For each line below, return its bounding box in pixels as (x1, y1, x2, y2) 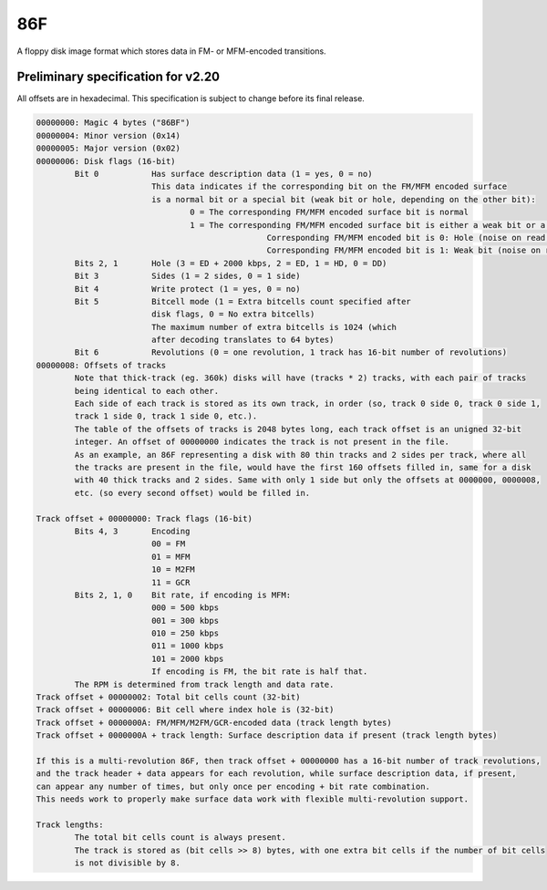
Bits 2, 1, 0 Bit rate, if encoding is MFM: (74, 589, 292, 600)
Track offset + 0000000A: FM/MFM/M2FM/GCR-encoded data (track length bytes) (36, 717, 392, 728)
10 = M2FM (150, 564, 195, 574)
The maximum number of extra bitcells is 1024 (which (150, 322, 397, 332)
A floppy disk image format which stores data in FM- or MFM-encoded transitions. (16, 46, 327, 57)
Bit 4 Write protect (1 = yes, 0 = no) (74, 284, 301, 294)
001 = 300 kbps (150, 616, 219, 626)
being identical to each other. (74, 386, 219, 396)
